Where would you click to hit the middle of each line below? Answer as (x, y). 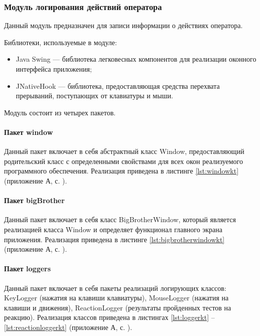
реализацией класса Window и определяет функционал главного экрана (113, 229)
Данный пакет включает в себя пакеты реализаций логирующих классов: (115, 288)
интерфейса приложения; (54, 69)
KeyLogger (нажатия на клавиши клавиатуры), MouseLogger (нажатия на (116, 298)
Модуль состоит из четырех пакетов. (60, 112)
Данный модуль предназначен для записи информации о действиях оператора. (123, 25)
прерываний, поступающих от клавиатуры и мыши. (94, 96)
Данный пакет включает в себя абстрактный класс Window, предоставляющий (124, 151)
